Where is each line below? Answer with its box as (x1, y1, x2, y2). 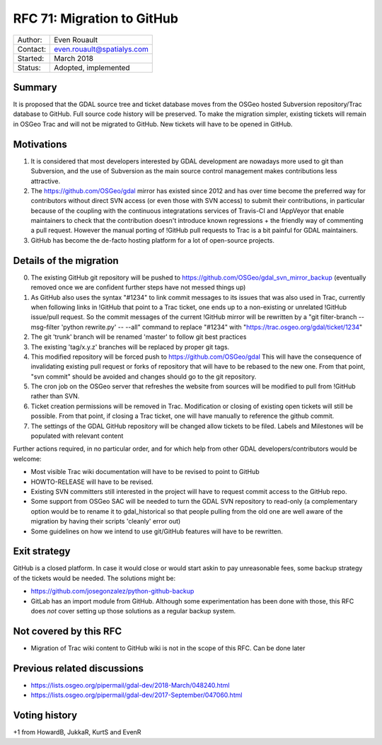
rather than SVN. (30, 392, 80, 400)
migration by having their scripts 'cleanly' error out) (30, 517, 181, 526)
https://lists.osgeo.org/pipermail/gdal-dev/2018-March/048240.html (30, 681, 230, 689)
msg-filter (30, 323, 60, 331)
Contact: (17, 44, 46, 54)
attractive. (30, 177, 60, 185)
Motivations (13, 138, 67, 150)
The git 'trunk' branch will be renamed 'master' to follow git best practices (30, 333, 247, 341)
